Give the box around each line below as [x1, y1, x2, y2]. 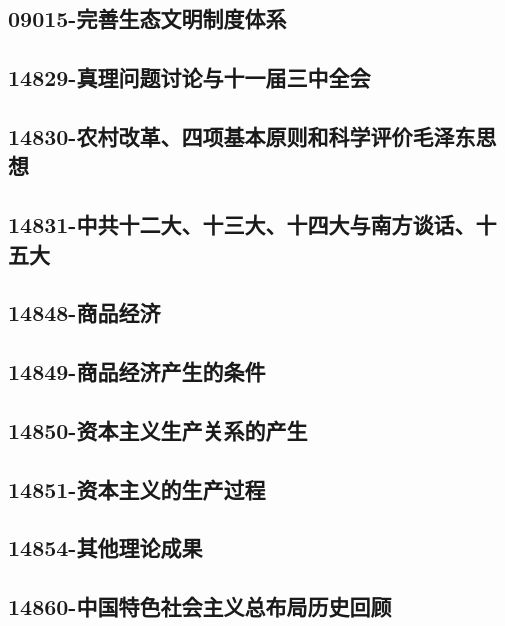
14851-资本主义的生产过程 [8, 473, 266, 504]
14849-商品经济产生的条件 [8, 356, 266, 387]
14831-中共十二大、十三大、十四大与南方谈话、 [8, 209, 476, 240]
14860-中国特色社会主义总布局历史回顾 [8, 591, 392, 622]
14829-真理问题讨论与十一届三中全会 [8, 62, 371, 93]
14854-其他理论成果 [8, 532, 203, 563]
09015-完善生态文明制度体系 [8, 3, 287, 34]
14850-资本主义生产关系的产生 [8, 414, 308, 445]
